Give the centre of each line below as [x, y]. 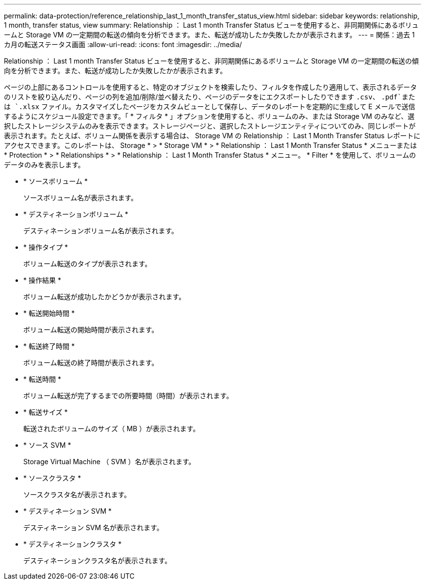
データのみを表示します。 [44, 165]
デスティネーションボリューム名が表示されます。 [101, 231]
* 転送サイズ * [46, 412]
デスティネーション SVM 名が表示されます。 [93, 527]
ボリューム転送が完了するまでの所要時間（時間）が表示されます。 [128, 396]
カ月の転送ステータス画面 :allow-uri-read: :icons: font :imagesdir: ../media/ [123, 44]
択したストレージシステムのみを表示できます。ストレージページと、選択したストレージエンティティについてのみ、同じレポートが [210, 126]
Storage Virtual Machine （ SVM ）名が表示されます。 [109, 462]
